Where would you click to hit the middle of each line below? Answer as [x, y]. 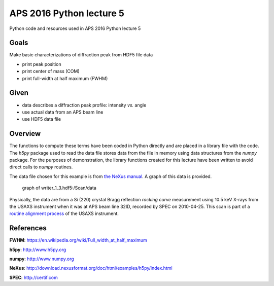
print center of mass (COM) [51, 71]
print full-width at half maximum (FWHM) [65, 78]
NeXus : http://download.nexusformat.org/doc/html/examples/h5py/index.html [91, 268]
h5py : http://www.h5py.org [38, 249]
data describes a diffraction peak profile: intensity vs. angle [84, 105]
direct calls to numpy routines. [41, 167]
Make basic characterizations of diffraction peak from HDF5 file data [81, 55]
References [28, 228]
